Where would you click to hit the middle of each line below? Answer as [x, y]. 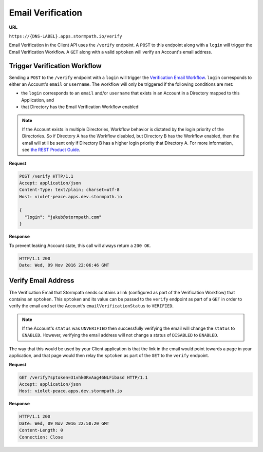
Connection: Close [41, 437]
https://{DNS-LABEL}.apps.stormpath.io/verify [66, 36]
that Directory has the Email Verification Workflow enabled [80, 107]
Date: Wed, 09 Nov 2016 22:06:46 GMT [64, 265]
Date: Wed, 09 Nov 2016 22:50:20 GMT [64, 423]
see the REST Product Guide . [51, 150]
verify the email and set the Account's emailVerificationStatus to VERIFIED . [91, 306]
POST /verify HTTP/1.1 [46, 176]
